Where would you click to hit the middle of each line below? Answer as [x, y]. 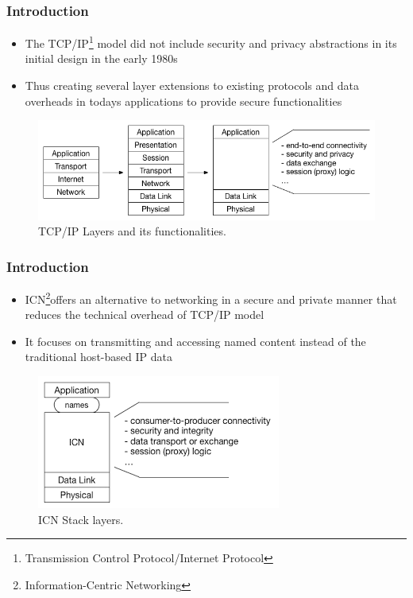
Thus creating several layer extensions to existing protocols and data [192, 85]
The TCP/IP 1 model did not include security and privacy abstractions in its [211, 42]
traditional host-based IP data [98, 357]
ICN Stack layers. [81, 519]
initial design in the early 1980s [101, 58]
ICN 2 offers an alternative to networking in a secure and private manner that [211, 297]
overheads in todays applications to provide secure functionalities [183, 101]
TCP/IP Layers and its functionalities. [132, 231]
